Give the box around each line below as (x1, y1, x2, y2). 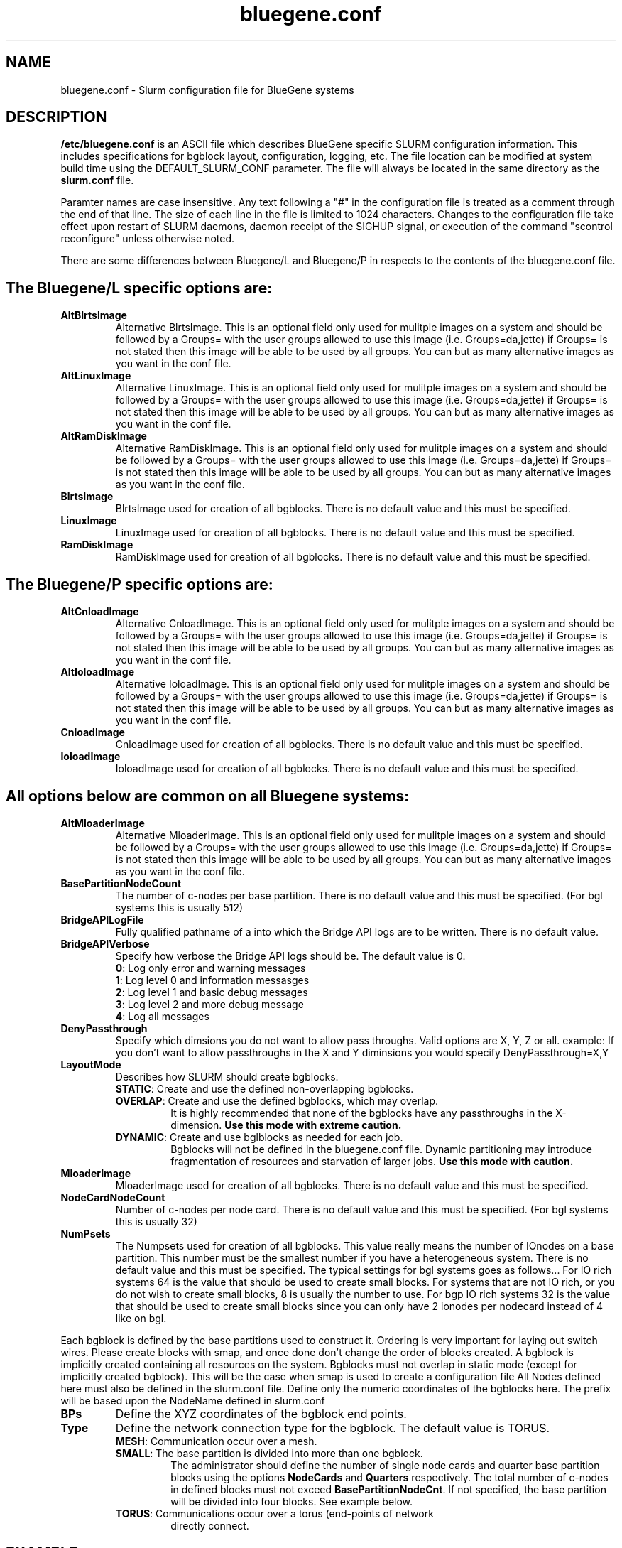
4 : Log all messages (115, 1010, 209, 1022)
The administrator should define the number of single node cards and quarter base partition (170, 1458, 600, 1471)
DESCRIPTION (6, 108, 107, 126)
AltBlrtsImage (60, 309, 127, 322)
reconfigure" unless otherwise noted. (60, 232, 234, 245)
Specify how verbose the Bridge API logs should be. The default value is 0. (115, 949, 466, 962)
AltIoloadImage (60, 666, 135, 678)
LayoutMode (60, 1058, 121, 1071)
